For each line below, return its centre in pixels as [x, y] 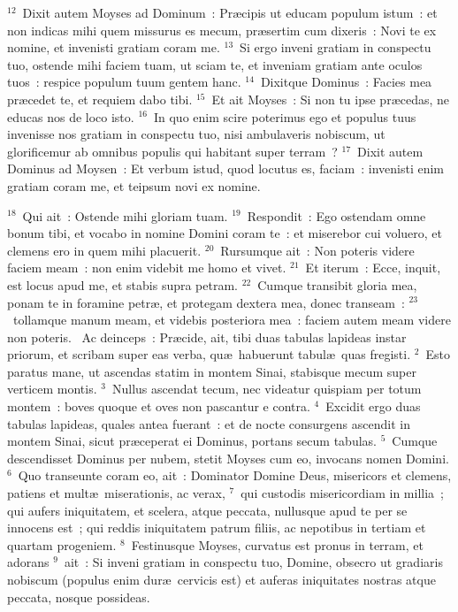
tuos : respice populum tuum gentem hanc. [124, 82]
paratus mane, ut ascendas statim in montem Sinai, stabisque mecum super [212, 371]
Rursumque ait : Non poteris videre [317, 250]
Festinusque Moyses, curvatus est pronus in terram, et [277, 544]
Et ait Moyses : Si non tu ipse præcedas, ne [331, 99]
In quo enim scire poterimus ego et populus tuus [285, 116]
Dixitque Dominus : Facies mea [346, 82]
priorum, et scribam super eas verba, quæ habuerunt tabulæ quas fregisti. [209, 354]
